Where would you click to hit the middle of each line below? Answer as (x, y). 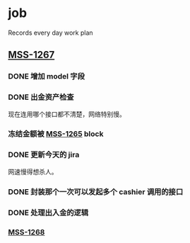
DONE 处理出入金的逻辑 (48, 213)
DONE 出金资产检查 (41, 97)
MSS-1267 (31, 55)
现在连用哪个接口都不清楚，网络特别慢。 (67, 114)
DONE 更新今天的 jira (44, 155)
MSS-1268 (26, 232)
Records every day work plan (51, 33)
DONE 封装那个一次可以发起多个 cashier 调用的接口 (96, 191)
